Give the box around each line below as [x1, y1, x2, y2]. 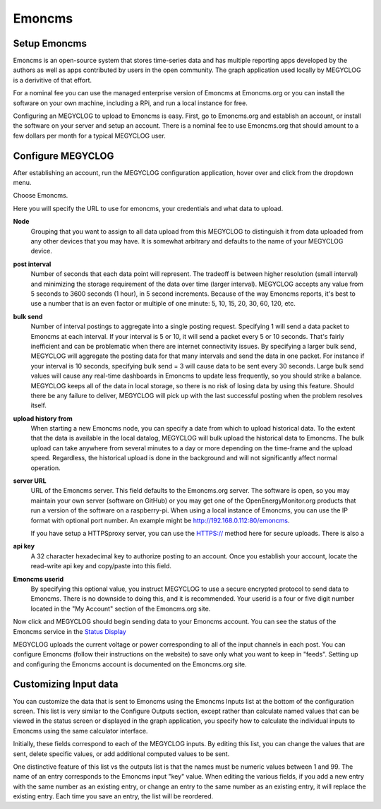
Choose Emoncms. [13, 191, 68, 200]
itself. [30, 401, 47, 409]
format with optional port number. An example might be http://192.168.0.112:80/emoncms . [30, 516, 290, 525]
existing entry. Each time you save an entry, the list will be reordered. [13, 792, 214, 801]
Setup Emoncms [13, 37, 87, 49]
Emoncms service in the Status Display [13, 627, 126, 635]
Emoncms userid [13, 575, 64, 583]
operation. [30, 463, 61, 472]
